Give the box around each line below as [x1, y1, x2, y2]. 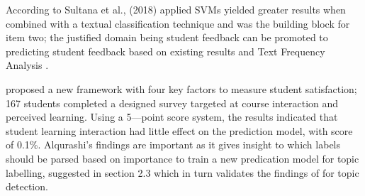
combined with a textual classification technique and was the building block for [6, 16, 350, 31]
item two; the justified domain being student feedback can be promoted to [6, 30, 328, 45]
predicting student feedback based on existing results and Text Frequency [6, 43, 325, 58]
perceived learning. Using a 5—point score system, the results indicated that [6, 109, 338, 124]
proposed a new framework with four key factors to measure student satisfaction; [6, 81, 357, 96]
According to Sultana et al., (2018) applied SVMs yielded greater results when [6, 2, 346, 16]
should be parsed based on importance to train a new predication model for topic [6, 151, 359, 165]
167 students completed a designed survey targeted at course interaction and [6, 95, 339, 110]
